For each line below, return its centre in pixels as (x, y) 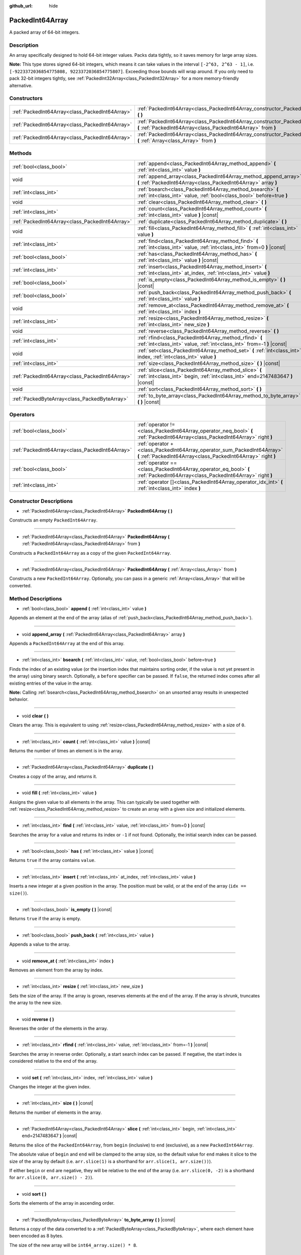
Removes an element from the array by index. (56, 970)
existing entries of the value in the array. (51, 683)
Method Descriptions (36, 598)
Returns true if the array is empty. (45, 919)
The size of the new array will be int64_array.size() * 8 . (73, 1245)
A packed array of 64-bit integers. (45, 32)
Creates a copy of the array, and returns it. (53, 776)
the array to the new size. (36, 1003)
